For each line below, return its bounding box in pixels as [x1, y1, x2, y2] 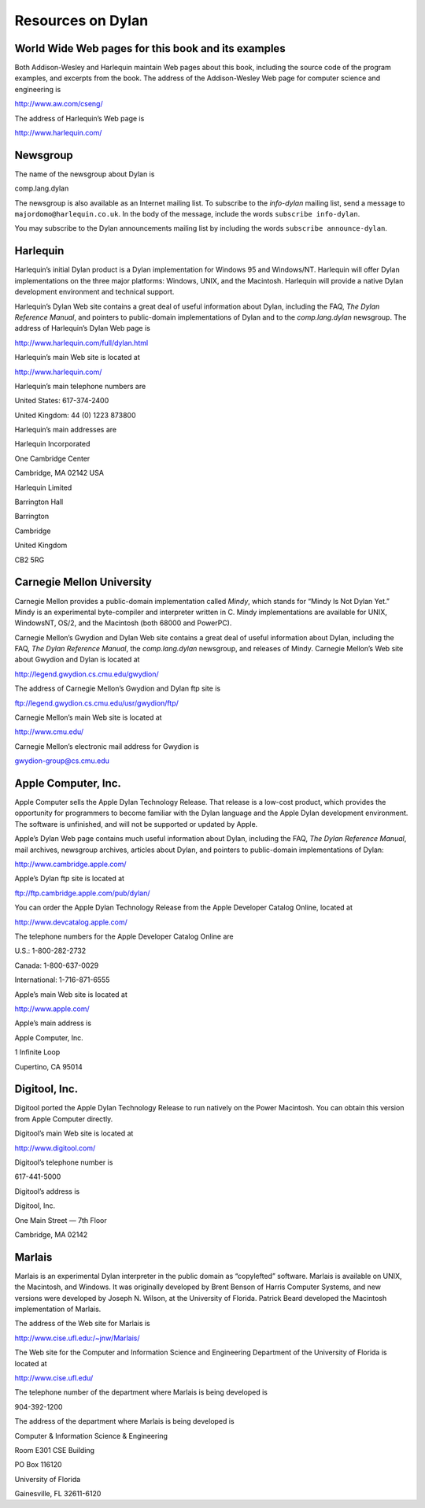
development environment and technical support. [14, 287, 175, 297]
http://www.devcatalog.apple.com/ [14, 917, 128, 927]
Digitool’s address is [14, 1186, 80, 1196]
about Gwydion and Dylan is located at [14, 654, 140, 665]
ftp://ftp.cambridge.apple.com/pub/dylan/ [14, 888, 150, 898]
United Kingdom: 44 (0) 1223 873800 [14, 410, 136, 420]
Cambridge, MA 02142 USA [14, 469, 104, 478]
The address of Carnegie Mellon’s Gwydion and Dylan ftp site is [14, 684, 220, 693]
